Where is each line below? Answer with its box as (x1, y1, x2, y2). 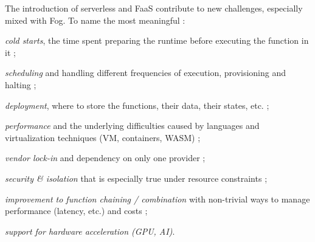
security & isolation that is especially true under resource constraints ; (5, 171, 268, 184)
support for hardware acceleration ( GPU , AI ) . (5, 224, 175, 237)
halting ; (5, 78, 36, 91)
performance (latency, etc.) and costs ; (5, 204, 148, 217)
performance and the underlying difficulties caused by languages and (5, 119, 260, 132)
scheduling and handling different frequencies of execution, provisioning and (5, 66, 286, 79)
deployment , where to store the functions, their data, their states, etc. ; (5, 99, 269, 111)
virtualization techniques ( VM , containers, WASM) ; (5, 131, 201, 143)
